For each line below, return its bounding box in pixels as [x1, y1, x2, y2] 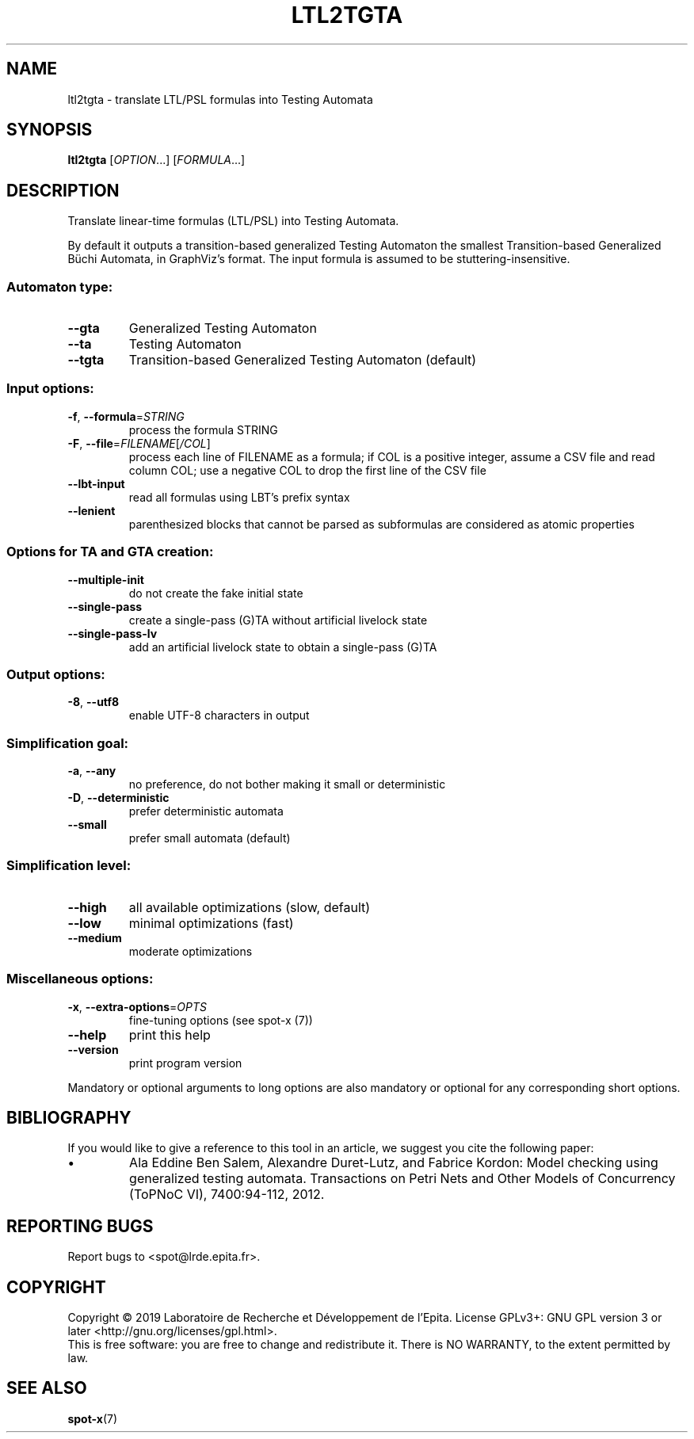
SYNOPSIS [6, 120, 93, 140]
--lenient [67, 503, 116, 517]
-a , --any [67, 764, 116, 778]
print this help [128, 1026, 211, 1043]
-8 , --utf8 [67, 695, 120, 709]
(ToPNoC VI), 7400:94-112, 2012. [129, 1186, 325, 1203]
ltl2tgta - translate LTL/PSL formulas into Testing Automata [67, 92, 373, 106]
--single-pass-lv [67, 626, 158, 640]
